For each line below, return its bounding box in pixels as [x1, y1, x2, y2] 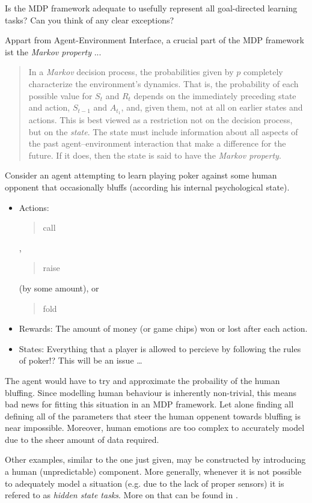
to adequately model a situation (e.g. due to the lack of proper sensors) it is [5, 477, 284, 489]
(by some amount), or [19, 281, 99, 294]
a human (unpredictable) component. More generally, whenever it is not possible [5, 465, 302, 478]
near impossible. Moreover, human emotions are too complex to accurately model [5, 421, 305, 434]
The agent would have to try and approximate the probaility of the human [5, 374, 280, 386]
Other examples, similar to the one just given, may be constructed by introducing [5, 453, 306, 466]
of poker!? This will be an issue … [19, 354, 142, 367]
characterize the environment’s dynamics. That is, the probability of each [28, 77, 299, 90]
